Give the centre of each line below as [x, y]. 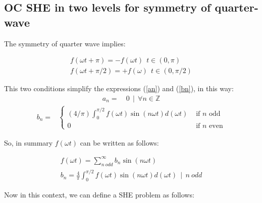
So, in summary [29, 142]
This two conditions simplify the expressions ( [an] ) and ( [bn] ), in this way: [119, 88]
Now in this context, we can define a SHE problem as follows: [99, 195]
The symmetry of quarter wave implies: [65, 43]
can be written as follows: [119, 142]
